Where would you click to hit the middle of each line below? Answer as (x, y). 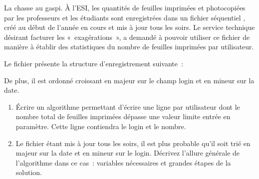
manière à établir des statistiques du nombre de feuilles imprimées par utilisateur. (129, 47)
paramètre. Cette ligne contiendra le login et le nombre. (101, 126)
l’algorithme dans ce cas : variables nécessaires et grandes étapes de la (123, 162)
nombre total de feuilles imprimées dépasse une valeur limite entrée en (123, 116)
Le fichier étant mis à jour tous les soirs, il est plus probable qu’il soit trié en (133, 143)
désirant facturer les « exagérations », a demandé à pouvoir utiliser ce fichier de (127, 37)
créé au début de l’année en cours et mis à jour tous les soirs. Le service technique (129, 27)
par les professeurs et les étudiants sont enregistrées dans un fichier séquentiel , (125, 17)
